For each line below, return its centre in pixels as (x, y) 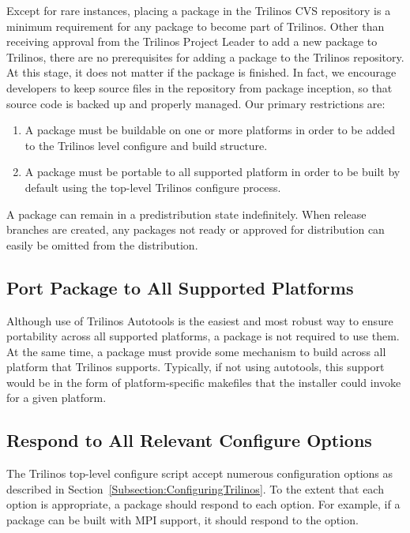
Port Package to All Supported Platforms (180, 287)
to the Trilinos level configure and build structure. (146, 145)
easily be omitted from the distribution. (102, 244)
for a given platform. (56, 398)
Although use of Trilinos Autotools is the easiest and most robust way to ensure (200, 320)
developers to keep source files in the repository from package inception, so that (199, 87)
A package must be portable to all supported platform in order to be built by (213, 172)
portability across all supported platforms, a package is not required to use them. (203, 336)
